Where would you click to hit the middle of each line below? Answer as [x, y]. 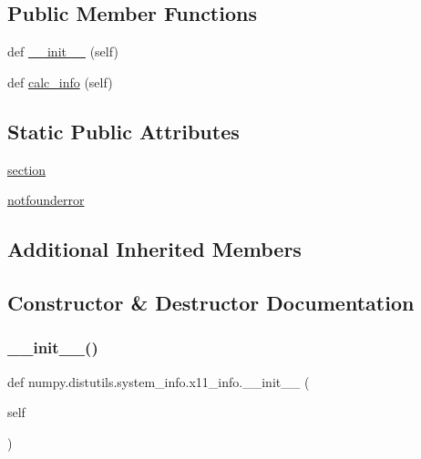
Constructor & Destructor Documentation [211, 302]
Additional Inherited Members [154, 249]
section [27, 169]
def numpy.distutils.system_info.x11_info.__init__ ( [159, 381]
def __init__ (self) [63, 51]
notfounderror [46, 200]
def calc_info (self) [60, 82]
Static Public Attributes [123, 131]
